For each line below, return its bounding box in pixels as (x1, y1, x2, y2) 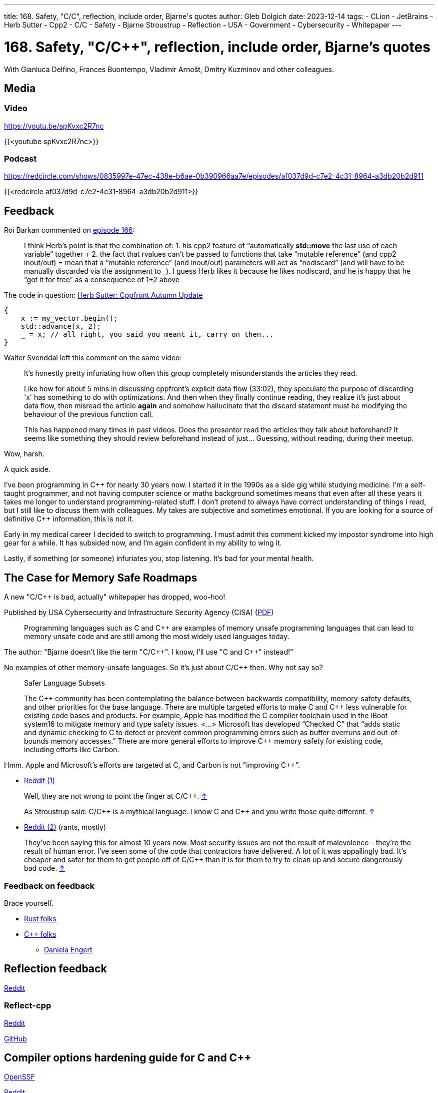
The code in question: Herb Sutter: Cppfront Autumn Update (4, 291, 203, 300)
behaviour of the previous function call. (24, 410, 153, 419)
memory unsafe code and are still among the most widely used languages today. (24, 632, 289, 641)
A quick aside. (4, 465, 50, 474)
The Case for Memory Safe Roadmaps (4, 571, 197, 584)
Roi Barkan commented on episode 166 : (4, 226, 135, 235)
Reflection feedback (4, 962, 107, 975)
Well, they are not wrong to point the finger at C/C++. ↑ (24, 792, 207, 801)
